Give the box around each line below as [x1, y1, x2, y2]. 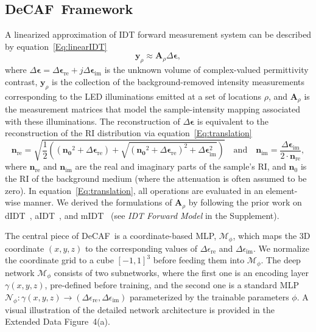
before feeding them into [153, 254, 245, 266]
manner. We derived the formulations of [23, 196, 172, 209]
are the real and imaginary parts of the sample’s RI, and [75, 160, 286, 173]
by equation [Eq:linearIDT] [5, 40, 107, 52]
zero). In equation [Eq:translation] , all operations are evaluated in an [5, 184, 264, 196]
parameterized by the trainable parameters [130, 290, 289, 303]
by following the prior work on [188, 196, 302, 209]
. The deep [261, 254, 301, 266]
